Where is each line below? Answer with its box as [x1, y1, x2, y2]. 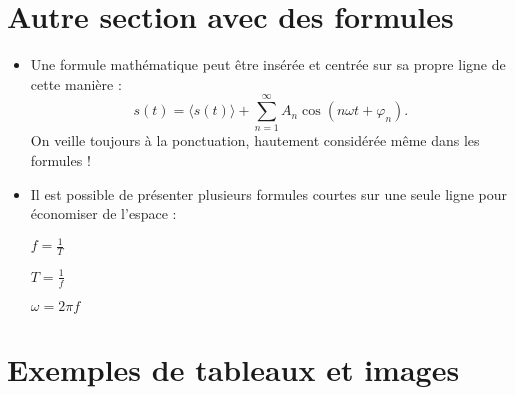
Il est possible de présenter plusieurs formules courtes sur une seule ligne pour [30, 183, 508, 204]
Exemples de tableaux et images [7, 348, 460, 389]
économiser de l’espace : [30, 203, 177, 224]
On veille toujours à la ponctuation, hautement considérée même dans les [30, 130, 480, 151]
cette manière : [30, 73, 122, 94]
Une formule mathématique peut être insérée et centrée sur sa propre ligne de [30, 54, 506, 75]
